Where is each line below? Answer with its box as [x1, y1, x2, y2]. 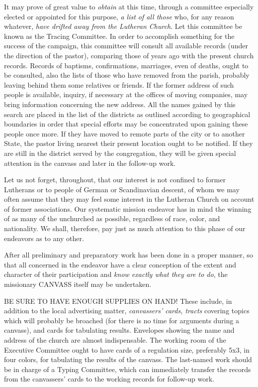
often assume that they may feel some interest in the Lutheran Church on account [4, 194, 255, 204]
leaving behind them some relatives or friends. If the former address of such [4, 79, 234, 90]
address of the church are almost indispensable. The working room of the [4, 335, 226, 345]
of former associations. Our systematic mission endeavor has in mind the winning [4, 203, 252, 214]
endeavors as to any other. [4, 233, 84, 243]
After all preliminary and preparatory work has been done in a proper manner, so [4, 250, 253, 260]
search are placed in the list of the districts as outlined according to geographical [4, 109, 251, 119]
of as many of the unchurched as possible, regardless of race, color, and [4, 213, 220, 224]
